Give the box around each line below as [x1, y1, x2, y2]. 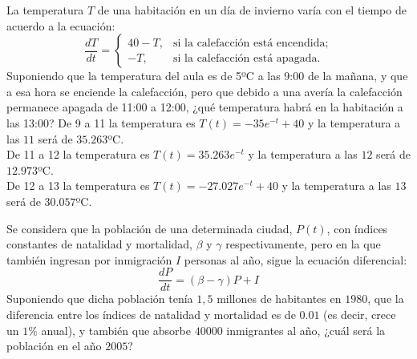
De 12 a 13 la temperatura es [6, 177, 150, 194]
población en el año [6, 337, 102, 354]
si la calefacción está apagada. [173, 52, 321, 64]
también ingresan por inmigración [6, 251, 172, 268]
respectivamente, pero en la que [225, 236, 381, 252]
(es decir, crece [323, 305, 396, 322]
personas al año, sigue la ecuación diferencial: [184, 251, 407, 268]
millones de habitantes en [217, 290, 342, 307]
